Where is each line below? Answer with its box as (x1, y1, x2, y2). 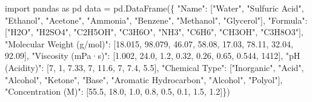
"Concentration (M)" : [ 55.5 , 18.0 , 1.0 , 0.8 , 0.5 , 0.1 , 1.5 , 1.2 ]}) (5, 85, 230, 98)
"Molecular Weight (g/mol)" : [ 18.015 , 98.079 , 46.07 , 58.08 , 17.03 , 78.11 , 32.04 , (5, 37, 293, 50)
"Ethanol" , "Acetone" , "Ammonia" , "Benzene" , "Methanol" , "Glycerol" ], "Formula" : (5, 13, 308, 26)
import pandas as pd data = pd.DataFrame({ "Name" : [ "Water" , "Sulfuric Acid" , (5, 2, 304, 14)
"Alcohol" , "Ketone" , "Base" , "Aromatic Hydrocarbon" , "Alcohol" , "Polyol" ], (5, 73, 283, 86)
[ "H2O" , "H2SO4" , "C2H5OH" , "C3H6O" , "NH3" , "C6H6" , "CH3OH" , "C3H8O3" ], (5, 25, 304, 38)
